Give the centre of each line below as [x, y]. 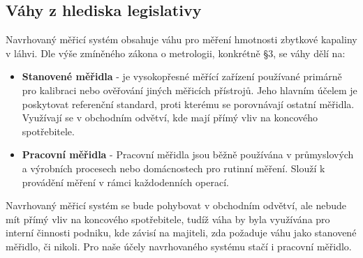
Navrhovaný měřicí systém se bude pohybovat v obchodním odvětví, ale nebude [176, 205]
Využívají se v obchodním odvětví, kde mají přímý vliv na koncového [170, 117]
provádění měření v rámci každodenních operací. [125, 182]
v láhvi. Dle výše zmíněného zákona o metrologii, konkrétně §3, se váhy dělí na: [176, 53]
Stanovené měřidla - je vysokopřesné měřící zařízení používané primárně [182, 76]
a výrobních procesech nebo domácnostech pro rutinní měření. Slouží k [173, 168]
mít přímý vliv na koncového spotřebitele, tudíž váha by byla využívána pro [168, 219]
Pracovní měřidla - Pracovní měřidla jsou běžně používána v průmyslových [188, 154]
